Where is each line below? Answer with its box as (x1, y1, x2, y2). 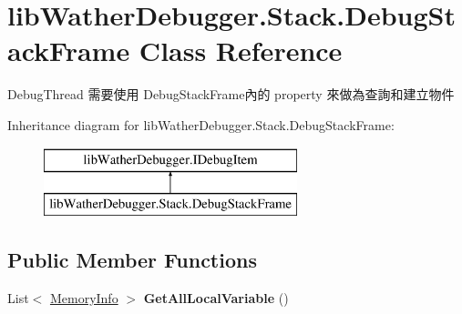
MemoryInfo (49, 288, 118, 307)
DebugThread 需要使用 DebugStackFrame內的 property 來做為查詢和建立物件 (7, 85, 455, 104)
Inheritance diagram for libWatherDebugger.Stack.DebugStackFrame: (7, 115, 395, 134)
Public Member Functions (7, 246, 257, 274)
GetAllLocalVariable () (143, 288, 289, 307)
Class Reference (139, 32, 343, 69)
